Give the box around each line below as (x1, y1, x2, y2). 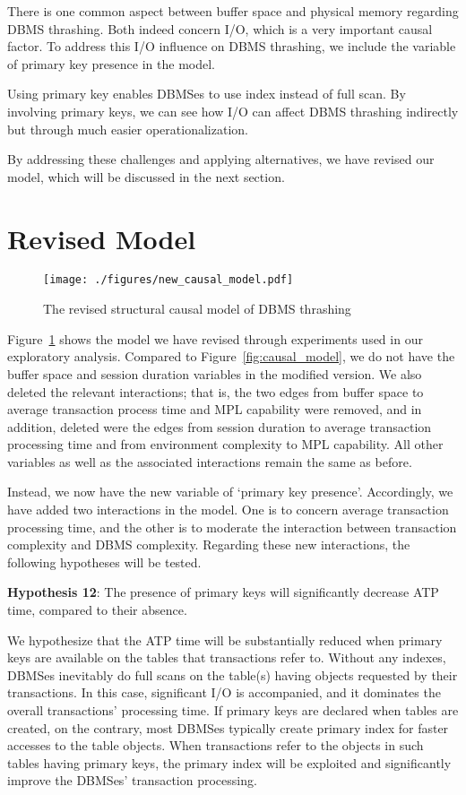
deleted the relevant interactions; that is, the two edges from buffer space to (7, 382, 424, 401)
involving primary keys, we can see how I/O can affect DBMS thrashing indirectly (7, 101, 459, 120)
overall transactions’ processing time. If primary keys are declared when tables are (7, 701, 459, 719)
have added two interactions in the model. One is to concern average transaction (7, 500, 449, 519)
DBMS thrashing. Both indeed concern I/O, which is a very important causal (7, 19, 433, 38)
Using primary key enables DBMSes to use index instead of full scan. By (7, 84, 406, 103)
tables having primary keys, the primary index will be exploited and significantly (7, 753, 452, 772)
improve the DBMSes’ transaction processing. (7, 771, 257, 790)
